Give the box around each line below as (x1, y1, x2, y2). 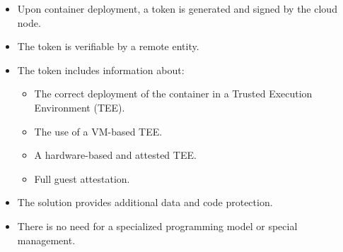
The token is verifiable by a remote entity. (17, 39, 199, 54)
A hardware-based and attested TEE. (34, 148, 197, 162)
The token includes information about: (17, 62, 185, 77)
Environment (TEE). (34, 100, 125, 114)
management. (17, 232, 76, 247)
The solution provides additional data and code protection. (17, 195, 273, 210)
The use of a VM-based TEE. (34, 124, 163, 138)
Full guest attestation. (34, 171, 130, 186)
